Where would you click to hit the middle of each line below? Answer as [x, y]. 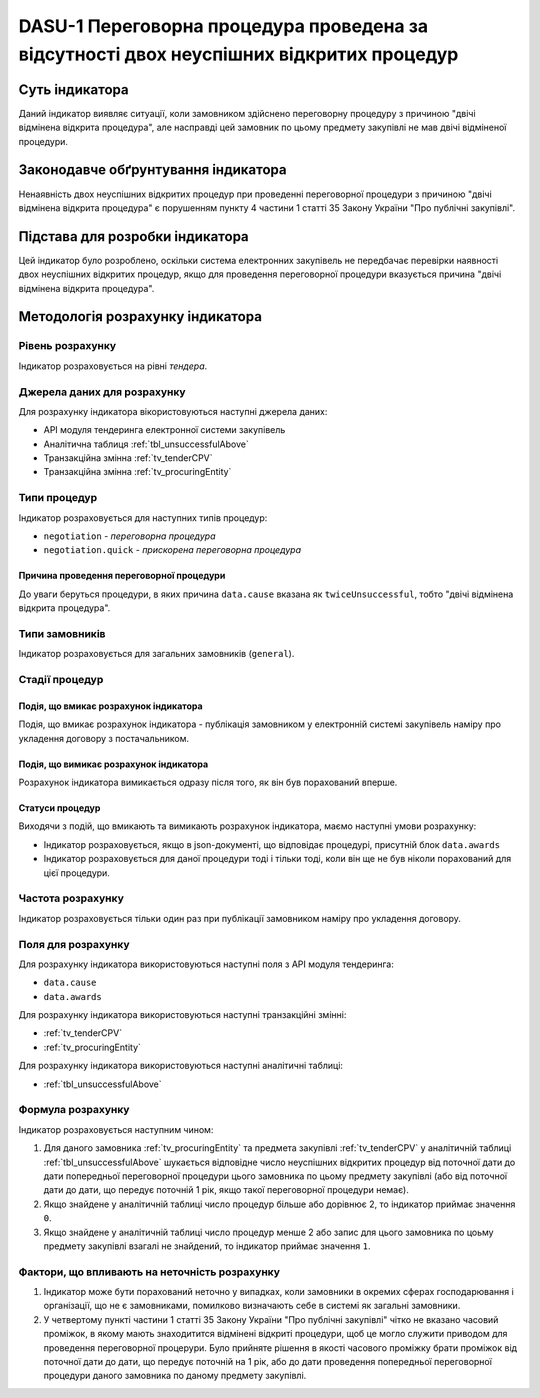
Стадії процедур [61, 680]
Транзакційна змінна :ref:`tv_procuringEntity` [137, 472]
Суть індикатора [73, 89]
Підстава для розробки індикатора [133, 236]
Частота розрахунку [71, 898]
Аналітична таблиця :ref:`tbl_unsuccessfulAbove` [146, 444]
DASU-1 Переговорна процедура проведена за [223, 26]
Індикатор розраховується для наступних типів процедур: [143, 517]
